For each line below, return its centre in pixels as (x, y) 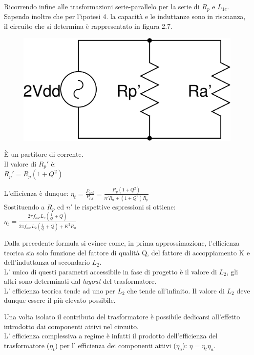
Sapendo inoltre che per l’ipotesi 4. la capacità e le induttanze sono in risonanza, (125, 16)
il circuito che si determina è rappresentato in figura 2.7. (88, 26)
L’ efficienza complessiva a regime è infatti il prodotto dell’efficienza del (111, 336)
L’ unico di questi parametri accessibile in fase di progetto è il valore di (110, 271)
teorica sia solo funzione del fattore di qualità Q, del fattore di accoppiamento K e (127, 252)
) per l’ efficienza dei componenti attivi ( (116, 345)
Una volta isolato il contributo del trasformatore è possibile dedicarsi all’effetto (122, 317)
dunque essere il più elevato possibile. (60, 300)
